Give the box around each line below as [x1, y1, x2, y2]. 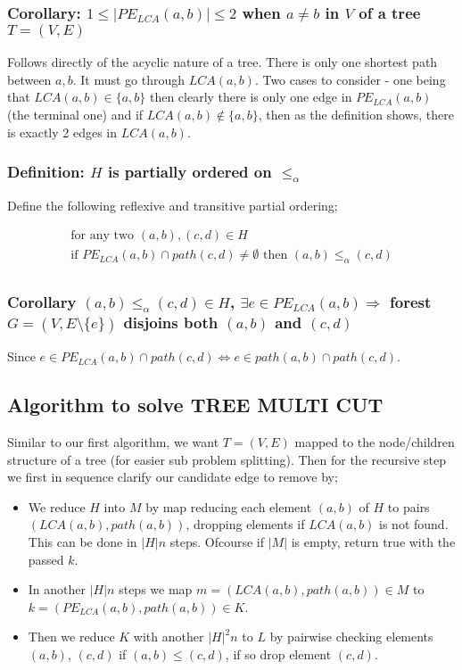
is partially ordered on [107, 161, 272, 183]
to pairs [387, 497, 430, 516]
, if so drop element [225, 644, 332, 663]
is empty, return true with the [291, 532, 456, 550]
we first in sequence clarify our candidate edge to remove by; [7, 467, 338, 486]
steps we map [119, 580, 193, 599]
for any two [70, 229, 135, 243]
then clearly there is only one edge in [149, 87, 352, 106]
